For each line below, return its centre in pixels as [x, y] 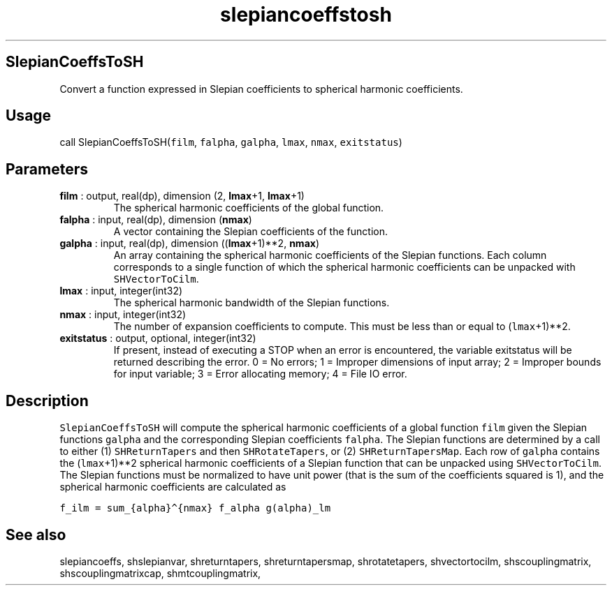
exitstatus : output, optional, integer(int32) [158, 338]
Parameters [47, 169]
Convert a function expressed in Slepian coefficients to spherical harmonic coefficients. [261, 89]
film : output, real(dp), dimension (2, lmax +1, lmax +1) [182, 196]
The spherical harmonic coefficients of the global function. [249, 208]
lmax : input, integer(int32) [121, 291]
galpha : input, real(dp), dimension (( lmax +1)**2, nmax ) [189, 244]
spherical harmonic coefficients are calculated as [173, 487]
